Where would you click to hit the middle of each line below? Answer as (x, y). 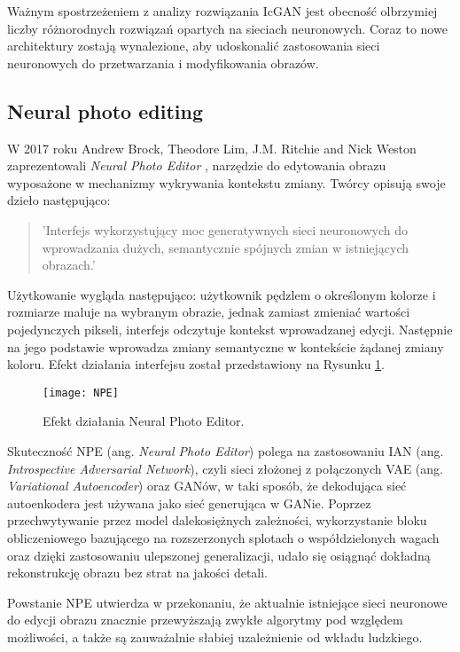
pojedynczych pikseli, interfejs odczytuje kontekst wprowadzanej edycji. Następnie (230, 329)
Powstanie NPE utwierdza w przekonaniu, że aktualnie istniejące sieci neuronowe (227, 602)
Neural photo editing (105, 110)
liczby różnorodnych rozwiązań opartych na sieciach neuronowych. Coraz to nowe (227, 28)
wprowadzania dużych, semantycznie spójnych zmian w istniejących (226, 247)
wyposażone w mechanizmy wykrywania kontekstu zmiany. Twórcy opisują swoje (226, 182)
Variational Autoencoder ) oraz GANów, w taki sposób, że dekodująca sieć (207, 486)
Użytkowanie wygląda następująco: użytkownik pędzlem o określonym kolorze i (222, 294)
